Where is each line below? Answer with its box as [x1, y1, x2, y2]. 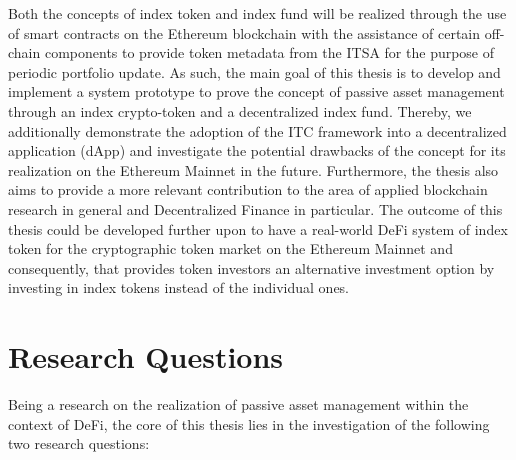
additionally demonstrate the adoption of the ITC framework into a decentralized [8, 120, 507, 141]
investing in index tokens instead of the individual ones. [8, 277, 350, 298]
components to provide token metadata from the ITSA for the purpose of [44, 42, 495, 63]
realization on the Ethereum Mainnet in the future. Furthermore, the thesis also [8, 159, 499, 180]
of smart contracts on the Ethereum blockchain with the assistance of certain [8, 22, 481, 43]
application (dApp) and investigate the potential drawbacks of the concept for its [8, 140, 506, 161]
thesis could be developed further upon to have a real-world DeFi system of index [8, 218, 508, 239]
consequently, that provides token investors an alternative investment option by [8, 257, 495, 278]
